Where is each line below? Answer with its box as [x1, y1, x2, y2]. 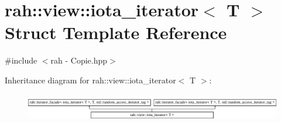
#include [5, 54, 37, 66]
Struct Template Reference [5, 20, 227, 44]
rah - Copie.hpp [50, 54, 108, 66]
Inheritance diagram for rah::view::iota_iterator [5, 73, 176, 86]
